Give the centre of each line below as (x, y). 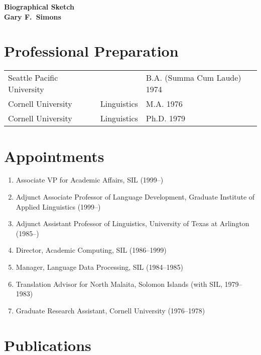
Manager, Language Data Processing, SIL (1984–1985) (99, 267)
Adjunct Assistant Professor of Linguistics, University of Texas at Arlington (133, 223)
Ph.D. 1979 (166, 118)
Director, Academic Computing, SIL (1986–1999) (91, 250)
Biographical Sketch (39, 7)
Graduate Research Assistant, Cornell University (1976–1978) (110, 310)
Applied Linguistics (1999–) (58, 206)
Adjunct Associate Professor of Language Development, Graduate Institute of (135, 197)
